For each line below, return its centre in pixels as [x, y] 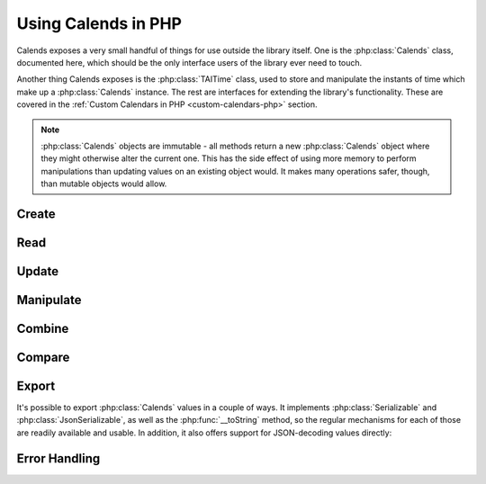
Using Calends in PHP [99, 23]
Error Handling [58, 458]
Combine [43, 328]
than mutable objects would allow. [104, 184]
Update [38, 271]
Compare [43, 357]
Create [36, 214]
